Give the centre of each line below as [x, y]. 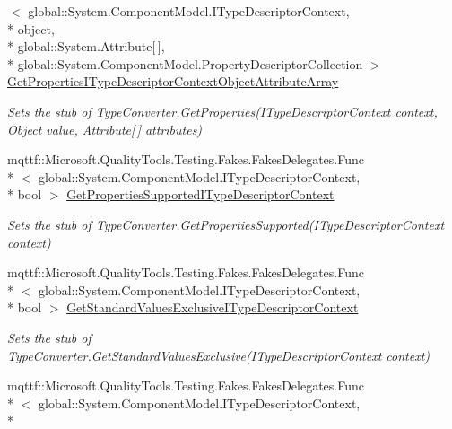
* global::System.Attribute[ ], [86, 46]
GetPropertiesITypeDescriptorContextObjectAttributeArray [173, 81]
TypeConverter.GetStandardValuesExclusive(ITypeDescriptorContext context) [219, 355]
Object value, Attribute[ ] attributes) [105, 129]
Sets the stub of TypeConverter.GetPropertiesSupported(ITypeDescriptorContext [226, 224]
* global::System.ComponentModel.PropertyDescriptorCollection [185, 63]
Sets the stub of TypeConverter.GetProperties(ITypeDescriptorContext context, [222, 111]
